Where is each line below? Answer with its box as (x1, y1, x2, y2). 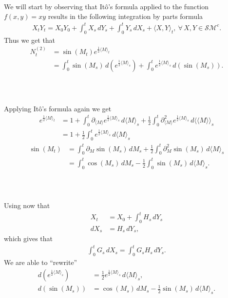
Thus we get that (4, 35, 56, 45)
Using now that (4, 200, 50, 210)
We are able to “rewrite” (4, 257, 77, 267)
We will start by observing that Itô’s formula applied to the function (4, 1, 209, 12)
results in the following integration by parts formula (48, 11, 203, 21)
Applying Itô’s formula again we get (4, 103, 112, 113)
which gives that (4, 233, 53, 244)
